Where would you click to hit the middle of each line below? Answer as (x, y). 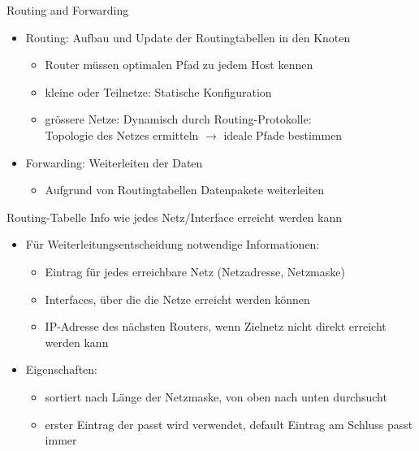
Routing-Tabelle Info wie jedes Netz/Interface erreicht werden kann (175, 217)
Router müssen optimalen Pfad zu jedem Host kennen (179, 65)
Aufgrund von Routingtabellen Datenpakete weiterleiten (185, 190)
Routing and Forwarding (68, 10)
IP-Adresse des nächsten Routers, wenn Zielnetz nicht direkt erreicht (216, 326)
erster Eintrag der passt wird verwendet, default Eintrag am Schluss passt (229, 424)
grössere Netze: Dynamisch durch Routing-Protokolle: (178, 119)
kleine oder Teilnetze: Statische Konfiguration (158, 91)
